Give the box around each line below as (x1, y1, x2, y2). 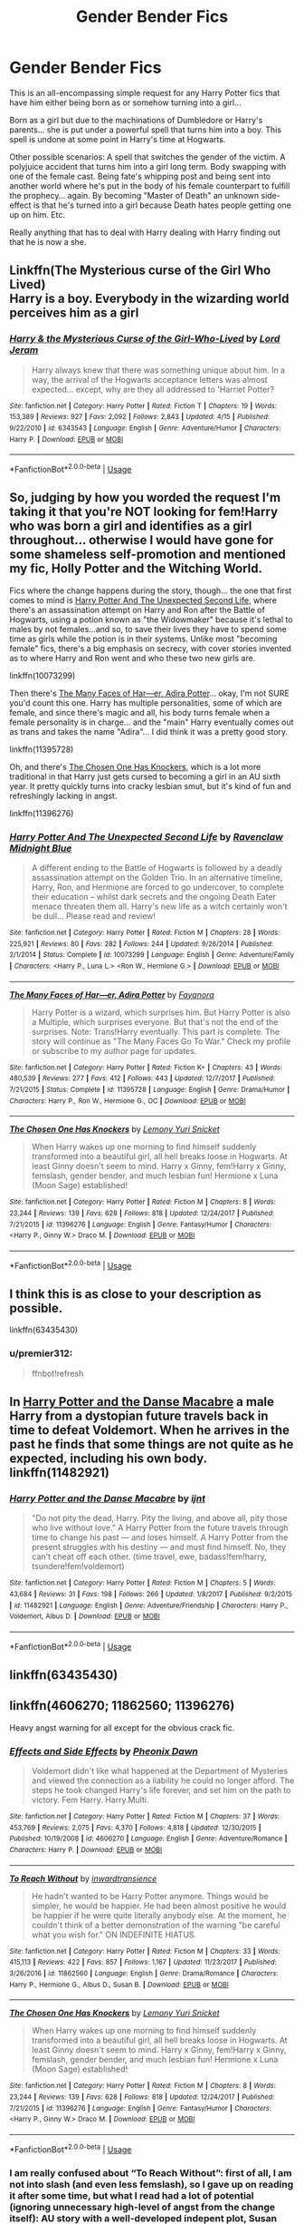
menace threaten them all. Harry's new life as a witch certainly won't (31, 901, 288, 912)
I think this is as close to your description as (9, 1286, 262, 1302)
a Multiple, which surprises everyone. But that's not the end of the (31, 1016, 279, 1027)
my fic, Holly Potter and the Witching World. (9, 561, 263, 577)
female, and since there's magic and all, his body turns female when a (9, 707, 271, 717)
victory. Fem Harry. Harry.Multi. (31, 1794, 149, 1806)
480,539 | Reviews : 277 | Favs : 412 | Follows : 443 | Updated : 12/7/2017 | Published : (9, 1074, 276, 1083)
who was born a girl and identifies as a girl (9, 519, 252, 534)
